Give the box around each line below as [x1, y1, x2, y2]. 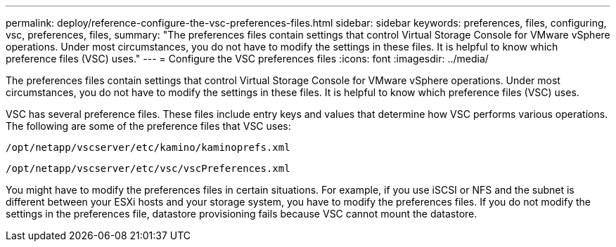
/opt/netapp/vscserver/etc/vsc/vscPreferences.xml [6, 163, 290, 174]
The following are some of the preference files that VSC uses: [6, 120, 291, 132]
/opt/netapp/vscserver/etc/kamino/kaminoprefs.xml [6, 142, 290, 153]
